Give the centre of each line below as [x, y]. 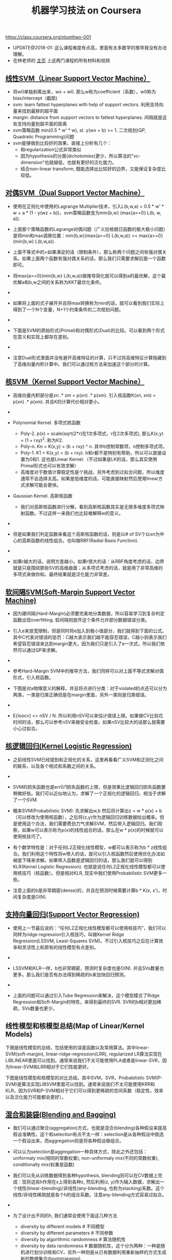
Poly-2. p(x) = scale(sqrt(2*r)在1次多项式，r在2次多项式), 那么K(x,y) [92, 433]
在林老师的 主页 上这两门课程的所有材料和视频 [61, 61]
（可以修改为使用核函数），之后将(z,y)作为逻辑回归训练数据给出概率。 [86, 817]
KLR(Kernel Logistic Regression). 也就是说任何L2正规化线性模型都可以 [87, 866]
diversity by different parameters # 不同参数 [67, 1233]
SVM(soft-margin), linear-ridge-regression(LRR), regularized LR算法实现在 [84, 1054]
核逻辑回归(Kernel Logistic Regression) [69, 746]
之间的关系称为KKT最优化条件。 [70, 282]
